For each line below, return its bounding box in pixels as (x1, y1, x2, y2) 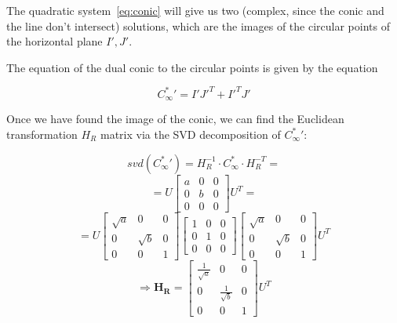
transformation (6, 125, 78, 142)
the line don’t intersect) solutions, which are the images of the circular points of (6, 17, 390, 34)
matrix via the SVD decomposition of (100, 125, 281, 142)
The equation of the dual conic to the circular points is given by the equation (6, 59, 378, 75)
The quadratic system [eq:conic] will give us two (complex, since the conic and (6, 2, 384, 18)
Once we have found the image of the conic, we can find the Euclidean (6, 111, 344, 127)
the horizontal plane (6, 33, 103, 49)
